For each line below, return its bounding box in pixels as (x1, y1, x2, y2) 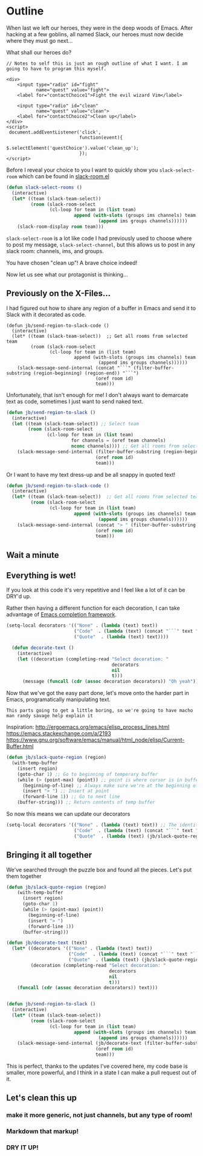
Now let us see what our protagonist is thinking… (6, 271, 128, 278)
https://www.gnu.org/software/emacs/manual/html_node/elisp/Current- (6, 736, 185, 744)
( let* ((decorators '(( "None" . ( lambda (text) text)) (11, 946, 153, 952)
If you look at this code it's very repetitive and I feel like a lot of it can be (6, 586, 185, 593)
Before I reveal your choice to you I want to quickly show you (6, 166, 158, 173)
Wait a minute (6, 550, 59, 560)
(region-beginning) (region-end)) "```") (33, 370, 139, 376)
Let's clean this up (6, 1093, 77, 1103)
